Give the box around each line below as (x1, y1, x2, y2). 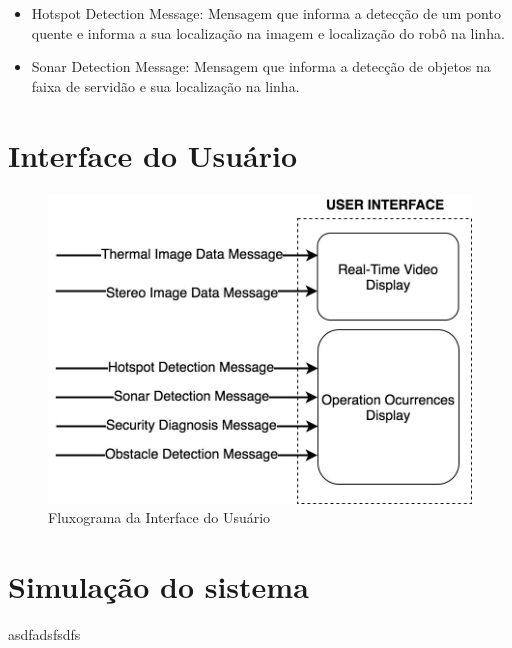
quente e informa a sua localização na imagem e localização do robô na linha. (31, 22, 505, 43)
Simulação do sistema (8, 565, 309, 606)
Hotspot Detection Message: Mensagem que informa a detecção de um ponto (31, 3, 501, 23)
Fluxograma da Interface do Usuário (48, 507, 271, 528)
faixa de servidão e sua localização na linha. (31, 75, 300, 96)
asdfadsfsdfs (8, 623, 81, 644)
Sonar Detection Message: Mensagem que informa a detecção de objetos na (31, 56, 491, 77)
